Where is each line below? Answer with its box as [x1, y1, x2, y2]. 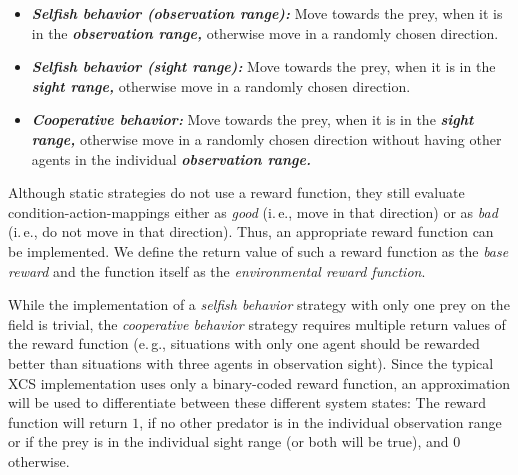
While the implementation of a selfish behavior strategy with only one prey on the [8, 294, 510, 315]
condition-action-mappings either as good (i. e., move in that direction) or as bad [8, 201, 498, 222]
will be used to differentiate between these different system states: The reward [8, 392, 487, 413]
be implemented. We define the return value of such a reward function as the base [8, 240, 509, 261]
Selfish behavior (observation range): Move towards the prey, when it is [31, 3, 503, 23]
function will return [8, 411, 128, 432]
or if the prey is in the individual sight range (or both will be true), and [8, 431, 449, 452]
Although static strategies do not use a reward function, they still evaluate [8, 182, 465, 203]
